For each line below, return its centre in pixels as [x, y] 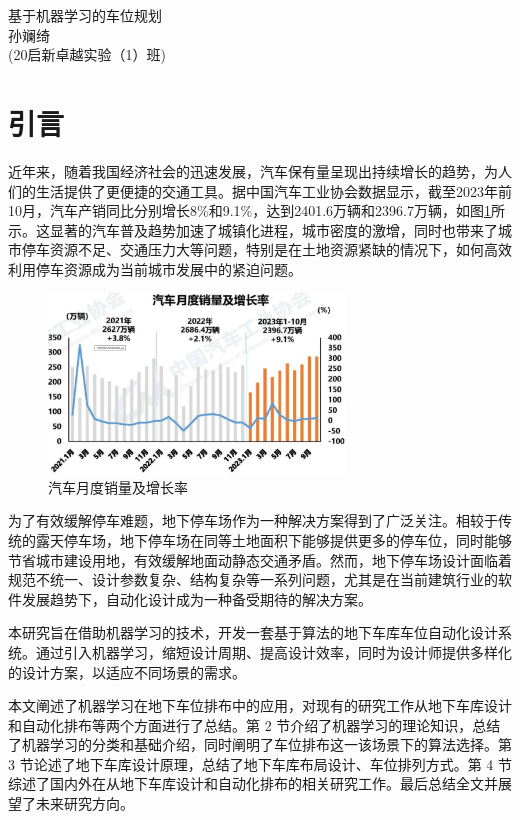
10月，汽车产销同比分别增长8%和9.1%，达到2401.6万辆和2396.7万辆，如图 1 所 [256, 210]
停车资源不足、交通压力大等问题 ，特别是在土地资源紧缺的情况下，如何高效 [266, 249]
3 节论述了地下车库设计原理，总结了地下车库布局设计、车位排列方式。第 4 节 [260, 763]
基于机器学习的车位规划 [85, 15]
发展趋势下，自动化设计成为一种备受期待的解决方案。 [196, 598]
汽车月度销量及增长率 [118, 486]
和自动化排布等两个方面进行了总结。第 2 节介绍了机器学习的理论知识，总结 [254, 724]
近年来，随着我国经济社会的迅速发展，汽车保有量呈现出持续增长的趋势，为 [253, 170]
